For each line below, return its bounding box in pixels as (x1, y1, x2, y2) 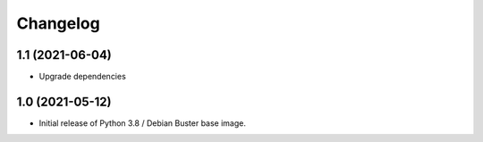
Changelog (16, 13, 100, 33)
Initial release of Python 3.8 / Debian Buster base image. (38, 117, 246, 129)
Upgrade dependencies (38, 71, 127, 82)
